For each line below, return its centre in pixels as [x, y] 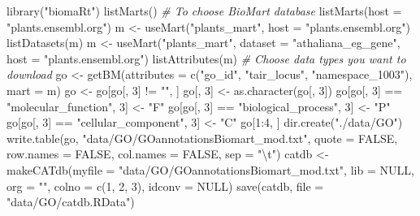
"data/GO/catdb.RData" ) [71, 202]
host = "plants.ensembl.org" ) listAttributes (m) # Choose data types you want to [206, 58]
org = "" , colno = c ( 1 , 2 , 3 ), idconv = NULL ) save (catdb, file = [165, 186]
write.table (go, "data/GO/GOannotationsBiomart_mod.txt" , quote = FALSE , [202, 138]
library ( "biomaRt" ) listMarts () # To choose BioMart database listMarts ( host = [204, 11]
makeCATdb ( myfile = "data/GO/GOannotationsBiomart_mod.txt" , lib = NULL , [210, 169]
